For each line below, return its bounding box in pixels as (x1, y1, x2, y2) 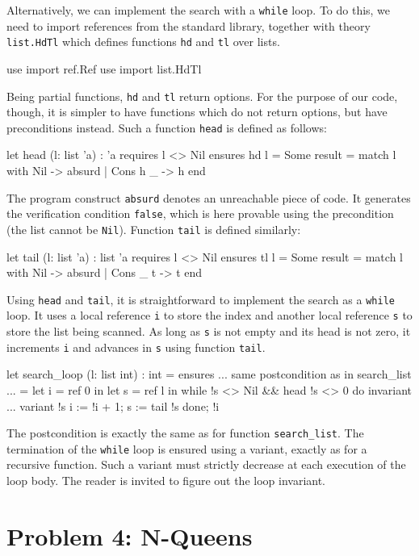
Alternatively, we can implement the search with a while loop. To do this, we (6, 2, 391, 18)
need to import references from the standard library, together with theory (6, 17, 371, 34)
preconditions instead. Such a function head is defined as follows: (6, 119, 327, 136)
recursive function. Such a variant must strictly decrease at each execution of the (6, 456, 406, 473)
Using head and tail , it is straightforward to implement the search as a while (6, 291, 395, 307)
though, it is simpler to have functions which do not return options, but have (6, 103, 388, 120)
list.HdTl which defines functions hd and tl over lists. (6, 33, 280, 50)
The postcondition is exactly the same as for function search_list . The (6, 424, 364, 441)
